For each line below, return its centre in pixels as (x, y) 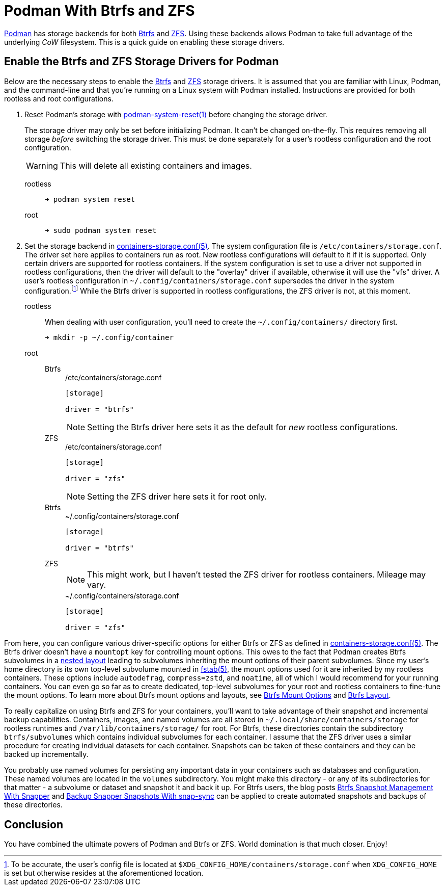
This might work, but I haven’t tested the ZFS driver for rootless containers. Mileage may (257, 575)
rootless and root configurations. (59, 98)
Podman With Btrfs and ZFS (100, 11)
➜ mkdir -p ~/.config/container (109, 338)
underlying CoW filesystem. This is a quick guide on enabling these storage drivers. (144, 42)
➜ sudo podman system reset (101, 230)
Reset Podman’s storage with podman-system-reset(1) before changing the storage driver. (176, 114)
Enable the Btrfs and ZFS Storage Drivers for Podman (142, 62)
